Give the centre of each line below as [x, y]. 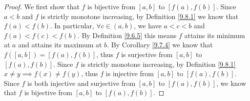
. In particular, [72, 26]
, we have [147, 26]
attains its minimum [215, 35]
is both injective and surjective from [82, 83]
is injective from [130, 73]
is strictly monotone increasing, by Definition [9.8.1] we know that [140, 16]
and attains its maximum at [60, 45]
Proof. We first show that [42, 6]
